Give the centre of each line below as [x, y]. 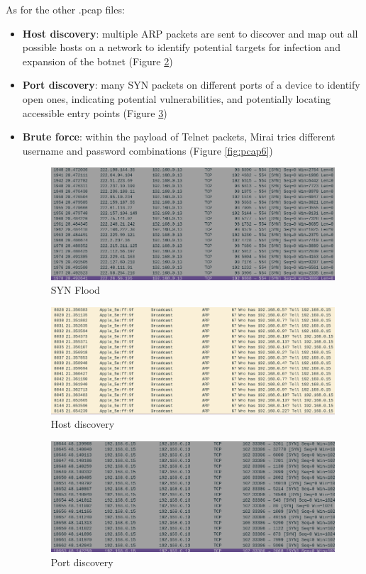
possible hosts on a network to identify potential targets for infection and [181, 47]
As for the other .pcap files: [65, 9]
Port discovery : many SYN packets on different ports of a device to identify [191, 85]
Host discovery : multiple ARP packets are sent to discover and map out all [190, 33]
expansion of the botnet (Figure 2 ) [98, 61]
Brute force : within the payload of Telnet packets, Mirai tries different [179, 137]
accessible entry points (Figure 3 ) [95, 112]
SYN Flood [75, 290]
